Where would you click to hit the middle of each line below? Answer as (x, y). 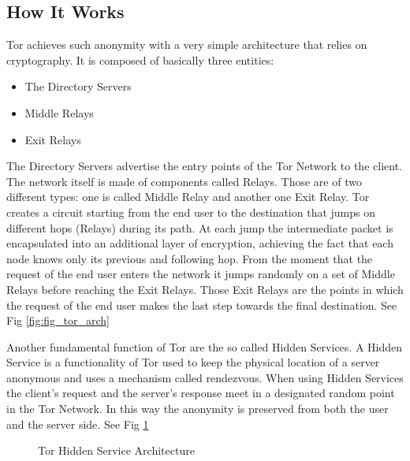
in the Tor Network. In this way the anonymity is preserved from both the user (198, 409)
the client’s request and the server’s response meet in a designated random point (201, 393)
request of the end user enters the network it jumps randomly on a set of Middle (201, 274)
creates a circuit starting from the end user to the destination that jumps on (191, 212)
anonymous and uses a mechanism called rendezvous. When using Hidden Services (205, 377)
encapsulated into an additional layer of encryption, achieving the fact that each (200, 243)
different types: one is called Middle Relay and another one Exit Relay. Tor (188, 197)
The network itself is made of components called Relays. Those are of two (184, 181)
